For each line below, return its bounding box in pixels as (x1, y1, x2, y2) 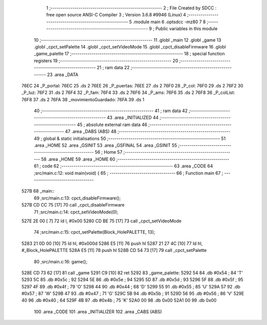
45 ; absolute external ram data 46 (77, 122, 148, 127)
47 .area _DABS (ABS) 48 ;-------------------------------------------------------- (65, 128, 231, 134)
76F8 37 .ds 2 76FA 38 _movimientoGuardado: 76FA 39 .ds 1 (21, 96, 144, 102)
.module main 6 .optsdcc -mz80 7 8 (133, 19, 206, 25)
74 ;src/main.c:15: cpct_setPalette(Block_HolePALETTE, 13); (34, 229, 155, 235)
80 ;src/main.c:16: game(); (34, 258, 88, 264)
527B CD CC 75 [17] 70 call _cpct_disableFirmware (21, 202, 125, 208)
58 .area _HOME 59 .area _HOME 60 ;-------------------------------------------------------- (41, 156, 229, 162)
